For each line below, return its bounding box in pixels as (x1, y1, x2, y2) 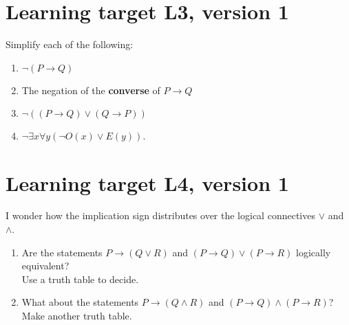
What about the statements (21, 295, 139, 309)
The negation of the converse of (21, 82, 160, 97)
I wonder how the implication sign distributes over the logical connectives (6, 208, 315, 223)
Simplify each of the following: (6, 37, 134, 52)
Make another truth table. (21, 309, 132, 322)
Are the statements (21, 245, 103, 259)
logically (296, 245, 331, 259)
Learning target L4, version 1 (6, 168, 289, 197)
